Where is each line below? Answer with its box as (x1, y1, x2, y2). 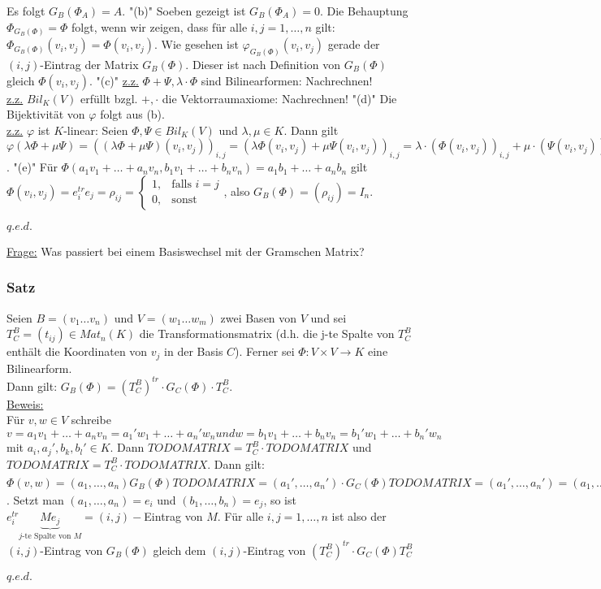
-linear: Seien (63, 121, 128, 138)
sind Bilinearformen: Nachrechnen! (201, 71, 373, 89)
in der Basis (164, 343, 223, 360)
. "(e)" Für (6, 158, 58, 175)
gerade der (327, 36, 380, 53)
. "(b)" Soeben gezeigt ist (122, 2, 246, 19)
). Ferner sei (235, 343, 295, 360)
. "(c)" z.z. (89, 71, 139, 89)
